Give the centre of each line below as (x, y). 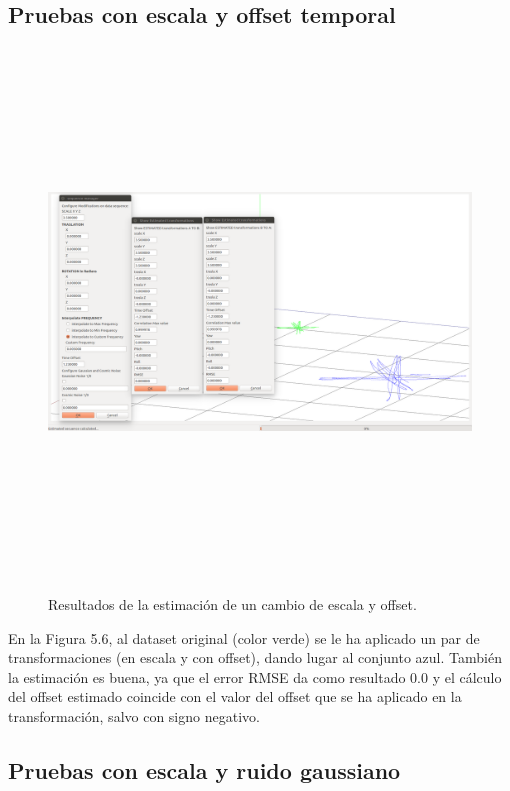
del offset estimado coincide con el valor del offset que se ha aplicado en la (235, 696)
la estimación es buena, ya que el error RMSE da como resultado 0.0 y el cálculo (255, 676)
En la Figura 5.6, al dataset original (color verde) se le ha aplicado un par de (244, 637)
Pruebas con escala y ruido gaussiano (204, 769)
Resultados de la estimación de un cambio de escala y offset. (232, 603)
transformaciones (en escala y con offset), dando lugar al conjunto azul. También (255, 657)
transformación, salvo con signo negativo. (134, 715)
